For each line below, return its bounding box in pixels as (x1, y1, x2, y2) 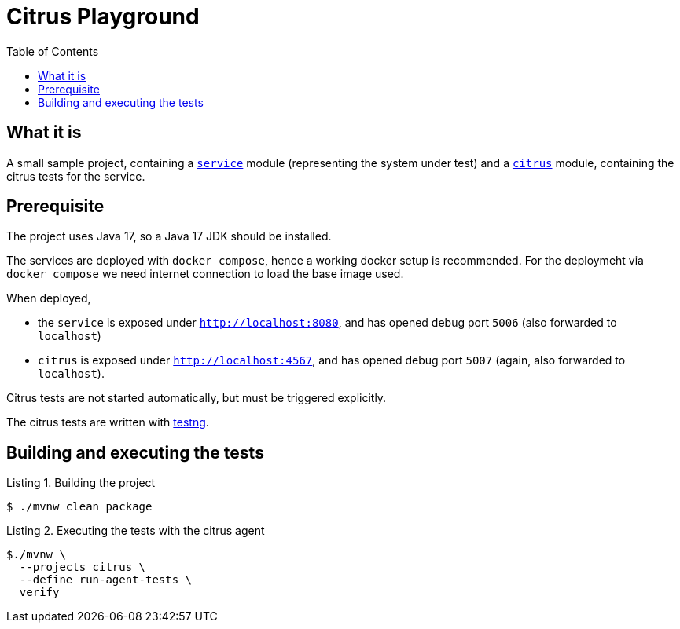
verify (19, 586, 60, 599)
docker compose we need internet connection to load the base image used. (6, 267, 404, 281)
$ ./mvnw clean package (6, 500, 153, 514)
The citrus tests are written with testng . (6, 415, 209, 430)
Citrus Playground (6, 3, 200, 30)
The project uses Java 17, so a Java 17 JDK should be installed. (6, 229, 332, 243)
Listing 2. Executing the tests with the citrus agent (6, 524, 265, 538)
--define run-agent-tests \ (19, 573, 193, 587)
